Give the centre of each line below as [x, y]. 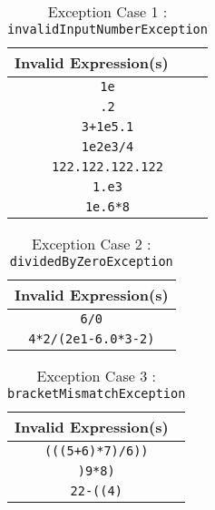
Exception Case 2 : [92, 244]
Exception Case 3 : [96, 376]
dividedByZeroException [91, 261]
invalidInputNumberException [107, 29]
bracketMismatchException [97, 393]
